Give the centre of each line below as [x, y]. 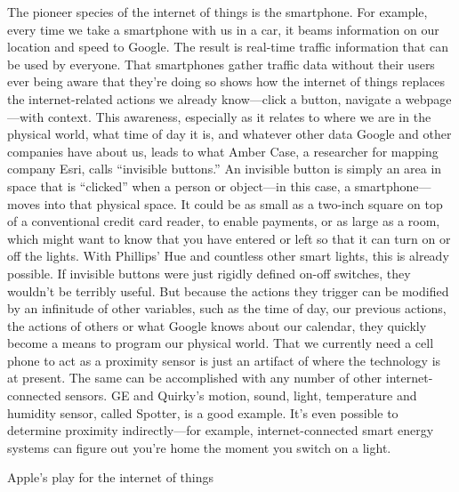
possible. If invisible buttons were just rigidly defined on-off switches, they [209, 273]
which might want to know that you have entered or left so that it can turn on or [229, 238]
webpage [428, 98]
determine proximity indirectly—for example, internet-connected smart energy [221, 430]
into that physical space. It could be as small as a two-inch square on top [243, 203]
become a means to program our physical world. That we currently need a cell [221, 343]
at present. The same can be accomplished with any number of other [195, 378]
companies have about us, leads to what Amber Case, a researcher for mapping [223, 151]
